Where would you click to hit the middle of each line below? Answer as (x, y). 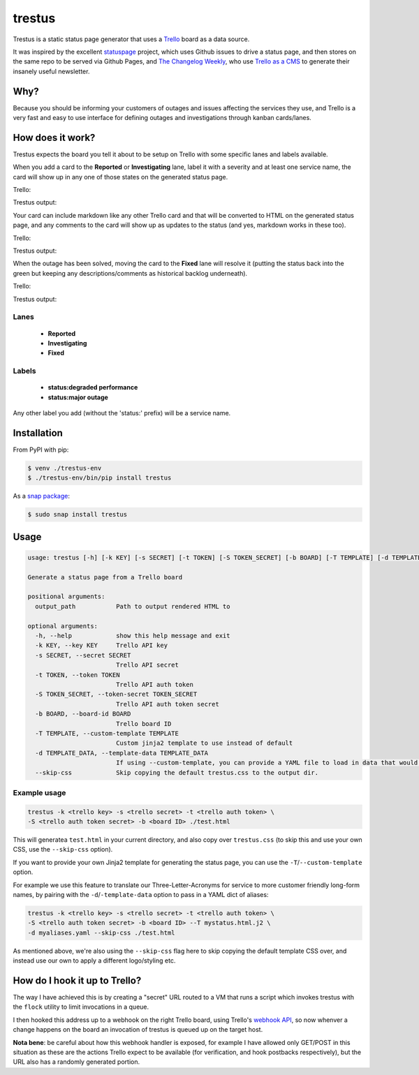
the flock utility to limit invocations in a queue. (81, 1007)
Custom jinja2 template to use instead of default (204, 743)
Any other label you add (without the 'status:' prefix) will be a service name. (122, 413)
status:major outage (78, 397)
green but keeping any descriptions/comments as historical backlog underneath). (130, 273)
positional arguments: (66, 596)
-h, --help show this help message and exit (133, 636)
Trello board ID (144, 724)
